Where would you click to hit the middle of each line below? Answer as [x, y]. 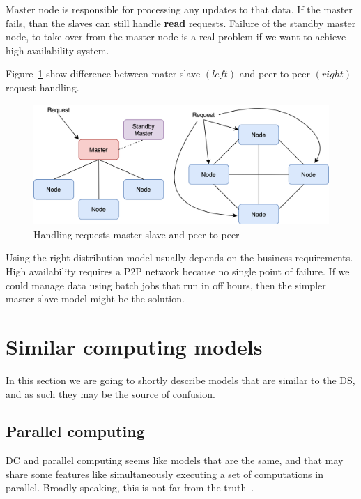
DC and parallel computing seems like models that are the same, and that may [175, 460]
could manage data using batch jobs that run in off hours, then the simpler [166, 285]
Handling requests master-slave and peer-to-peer [137, 234]
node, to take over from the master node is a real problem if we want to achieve [176, 37]
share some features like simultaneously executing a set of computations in [164, 474]
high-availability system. [57, 50]
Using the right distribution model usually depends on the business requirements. [179, 258]
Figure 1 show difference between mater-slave [103, 74]
